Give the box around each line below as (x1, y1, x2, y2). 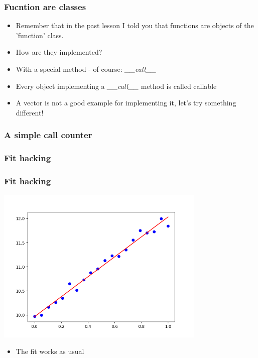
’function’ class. (16, 30, 64, 40)
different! (16, 107, 44, 117)
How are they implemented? (16, 47, 102, 57)
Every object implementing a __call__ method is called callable (16, 80, 217, 91)
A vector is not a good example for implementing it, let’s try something (16, 97, 236, 108)
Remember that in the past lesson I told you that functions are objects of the (16, 20, 254, 31)
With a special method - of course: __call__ (16, 64, 156, 74)
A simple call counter (4, 129, 92, 141)
